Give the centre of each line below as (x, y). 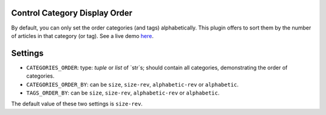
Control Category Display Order (72, 13)
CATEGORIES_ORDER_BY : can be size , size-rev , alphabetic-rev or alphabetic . (133, 84)
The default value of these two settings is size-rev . (77, 104)
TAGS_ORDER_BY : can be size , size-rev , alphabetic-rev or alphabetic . (123, 93)
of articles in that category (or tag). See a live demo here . (82, 36)
